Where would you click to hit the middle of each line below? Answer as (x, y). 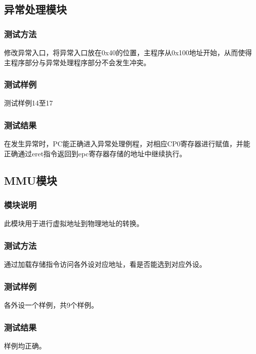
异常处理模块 (35, 9)
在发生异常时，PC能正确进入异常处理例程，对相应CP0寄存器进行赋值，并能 (127, 144)
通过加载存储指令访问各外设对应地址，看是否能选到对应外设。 (105, 264)
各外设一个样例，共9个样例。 (51, 305)
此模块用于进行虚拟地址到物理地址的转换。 (74, 223)
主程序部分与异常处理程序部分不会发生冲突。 (77, 62)
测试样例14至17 (28, 103)
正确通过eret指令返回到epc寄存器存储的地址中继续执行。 (95, 153)
